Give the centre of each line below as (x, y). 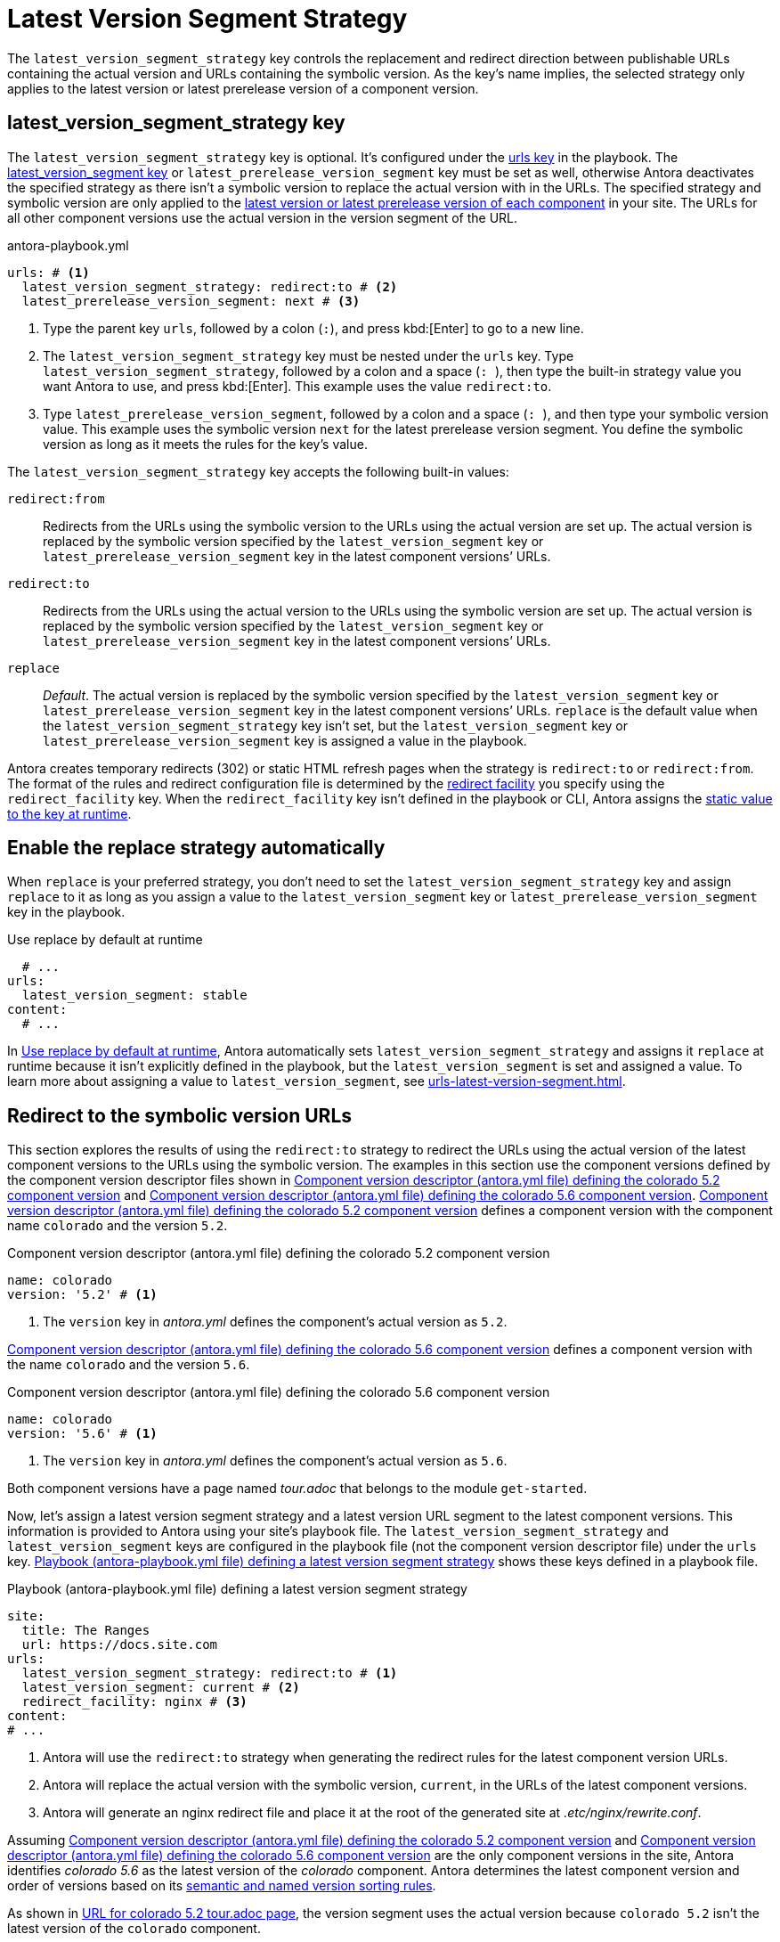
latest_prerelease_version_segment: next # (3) (191, 301)
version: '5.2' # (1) (82, 1295)
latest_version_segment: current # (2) (161, 1688)
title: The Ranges (86, 1631)
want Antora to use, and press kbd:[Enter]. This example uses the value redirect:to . (297, 386)
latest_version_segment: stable (134, 995)
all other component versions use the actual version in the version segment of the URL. (263, 217)
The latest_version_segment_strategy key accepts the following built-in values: (258, 471)
